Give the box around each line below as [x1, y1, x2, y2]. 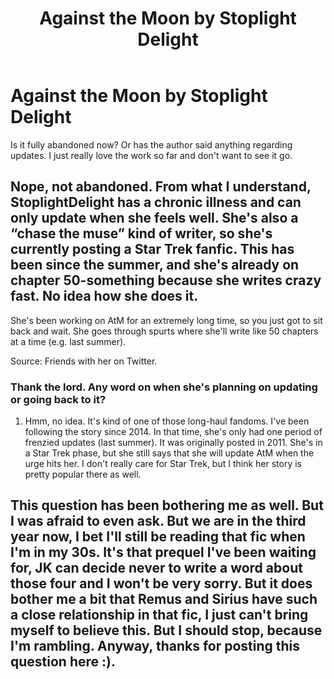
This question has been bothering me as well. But [10, 497, 324, 514]
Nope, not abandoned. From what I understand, [10, 178, 312, 196]
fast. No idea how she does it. [10, 288, 199, 305]
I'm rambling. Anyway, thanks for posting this [10, 638, 301, 655]
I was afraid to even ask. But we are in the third [10, 513, 307, 530]
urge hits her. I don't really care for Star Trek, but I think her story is [24, 458, 303, 470]
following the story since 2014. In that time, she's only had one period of [24, 426, 323, 438]
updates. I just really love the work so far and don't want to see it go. [10, 149, 293, 161]
